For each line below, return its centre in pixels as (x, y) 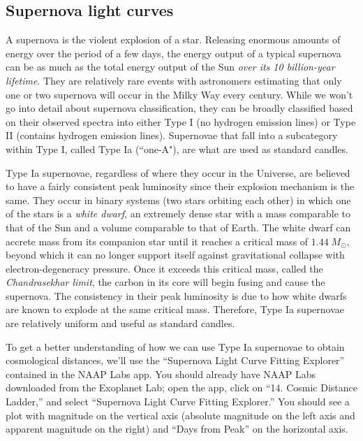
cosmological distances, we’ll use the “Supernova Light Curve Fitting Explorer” (175, 360)
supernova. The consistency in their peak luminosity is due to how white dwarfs (176, 295)
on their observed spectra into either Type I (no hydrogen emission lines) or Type (181, 121)
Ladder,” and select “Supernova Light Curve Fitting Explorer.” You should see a (178, 402)
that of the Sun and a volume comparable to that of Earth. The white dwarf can (178, 227)
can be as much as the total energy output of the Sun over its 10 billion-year (170, 67)
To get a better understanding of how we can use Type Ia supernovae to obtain (175, 346)
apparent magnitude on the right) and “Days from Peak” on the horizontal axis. (177, 429)
